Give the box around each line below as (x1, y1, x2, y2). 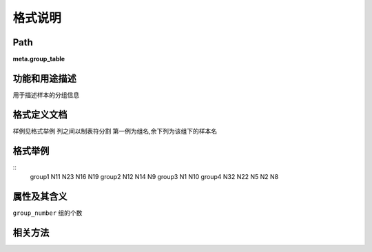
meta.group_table (12, 55, 65, 63)
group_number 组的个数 (12, 209, 83, 217)
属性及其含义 (12, 190, 68, 202)
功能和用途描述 (12, 72, 76, 84)
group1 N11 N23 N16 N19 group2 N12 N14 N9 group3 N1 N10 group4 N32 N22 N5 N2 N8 (30, 173, 279, 181)
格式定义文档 (12, 109, 68, 120)
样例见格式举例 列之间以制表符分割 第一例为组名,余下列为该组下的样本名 (12, 127, 217, 135)
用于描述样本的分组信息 (12, 90, 79, 99)
